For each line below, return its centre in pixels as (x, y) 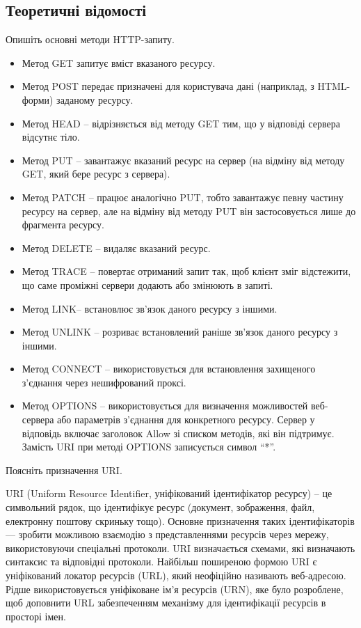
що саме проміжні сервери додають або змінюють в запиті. (147, 284)
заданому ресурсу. (95, 99)
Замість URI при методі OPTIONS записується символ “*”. (149, 447)
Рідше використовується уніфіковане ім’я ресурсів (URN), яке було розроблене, (175, 589)
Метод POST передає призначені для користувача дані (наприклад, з (168, 86)
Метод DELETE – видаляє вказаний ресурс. (116, 248)
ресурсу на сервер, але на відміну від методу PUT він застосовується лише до (189, 211)
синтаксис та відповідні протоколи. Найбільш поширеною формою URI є (161, 562)
